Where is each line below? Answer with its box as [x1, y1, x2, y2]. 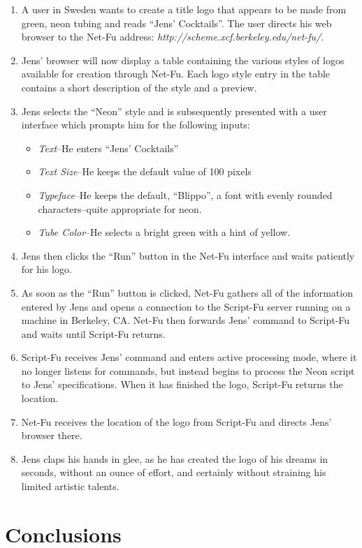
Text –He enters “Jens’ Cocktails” [38, 140, 179, 155]
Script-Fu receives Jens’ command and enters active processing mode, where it [21, 350, 357, 364]
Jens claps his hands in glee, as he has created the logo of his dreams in [21, 451, 328, 466]
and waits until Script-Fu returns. [21, 326, 166, 341]
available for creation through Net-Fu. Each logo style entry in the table [21, 66, 331, 81]
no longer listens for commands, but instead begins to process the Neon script [21, 363, 355, 378]
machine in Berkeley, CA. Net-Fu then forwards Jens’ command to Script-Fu [21, 313, 350, 327]
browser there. [21, 428, 82, 443]
